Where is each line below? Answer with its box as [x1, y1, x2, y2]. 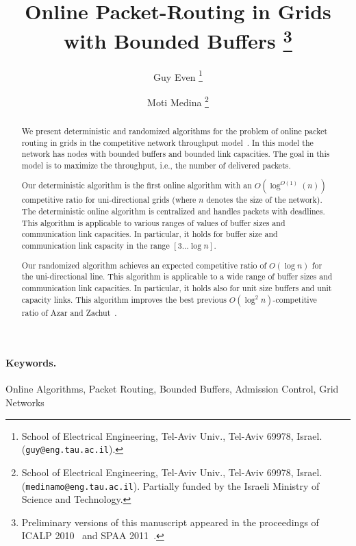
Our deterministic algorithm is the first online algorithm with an [21, 179, 252, 191]
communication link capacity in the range [21, 240, 170, 251]
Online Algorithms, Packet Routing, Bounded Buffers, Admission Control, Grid [5, 382, 339, 396]
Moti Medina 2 [147, 92, 209, 109]
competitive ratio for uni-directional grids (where [21, 194, 196, 206]
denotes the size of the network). [206, 194, 322, 206]
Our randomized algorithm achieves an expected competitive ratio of [21, 259, 267, 271]
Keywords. [5, 356, 57, 370]
